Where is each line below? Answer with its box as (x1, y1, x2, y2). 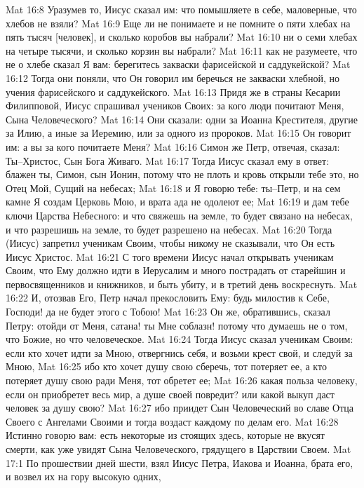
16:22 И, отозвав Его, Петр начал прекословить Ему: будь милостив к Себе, (6, 290, 330, 305)
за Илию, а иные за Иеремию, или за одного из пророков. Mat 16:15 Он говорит (6, 126, 351, 140)
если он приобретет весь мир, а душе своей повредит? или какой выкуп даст (6, 386, 335, 401)
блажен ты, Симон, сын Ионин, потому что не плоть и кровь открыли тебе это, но (6, 167, 359, 182)
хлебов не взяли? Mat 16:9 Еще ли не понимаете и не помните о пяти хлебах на (6, 15, 351, 30)
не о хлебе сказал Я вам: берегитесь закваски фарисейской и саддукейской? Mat (6, 57, 351, 72)
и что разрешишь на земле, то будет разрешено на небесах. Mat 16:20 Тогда (6, 222, 332, 236)
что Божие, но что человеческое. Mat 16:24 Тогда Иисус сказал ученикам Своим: (6, 332, 353, 346)
